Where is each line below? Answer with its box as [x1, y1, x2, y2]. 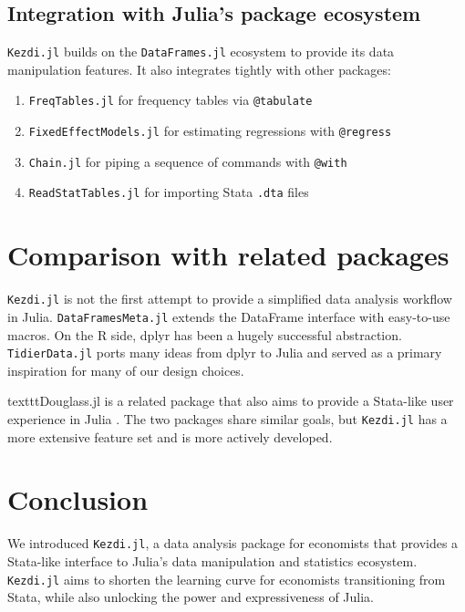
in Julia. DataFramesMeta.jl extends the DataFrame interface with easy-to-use [7, 306, 450, 326]
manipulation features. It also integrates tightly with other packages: [7, 59, 391, 78]
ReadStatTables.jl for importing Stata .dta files [28, 182, 309, 202]
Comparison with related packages [7, 236, 449, 274]
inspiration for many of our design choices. [7, 360, 244, 379]
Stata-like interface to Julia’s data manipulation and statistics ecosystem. [7, 551, 418, 570]
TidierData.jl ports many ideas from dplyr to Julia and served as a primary [7, 343, 442, 362]
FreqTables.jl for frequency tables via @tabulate [28, 90, 313, 109]
